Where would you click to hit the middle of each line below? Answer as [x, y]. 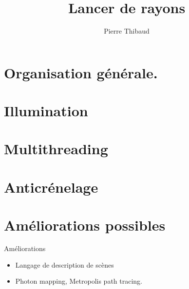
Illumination [46, 111]
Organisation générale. [81, 72]
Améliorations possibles [85, 225]
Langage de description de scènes [65, 264]
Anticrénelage [51, 187]
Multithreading [56, 149]
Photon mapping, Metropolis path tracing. [79, 281]
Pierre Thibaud [127, 31]
